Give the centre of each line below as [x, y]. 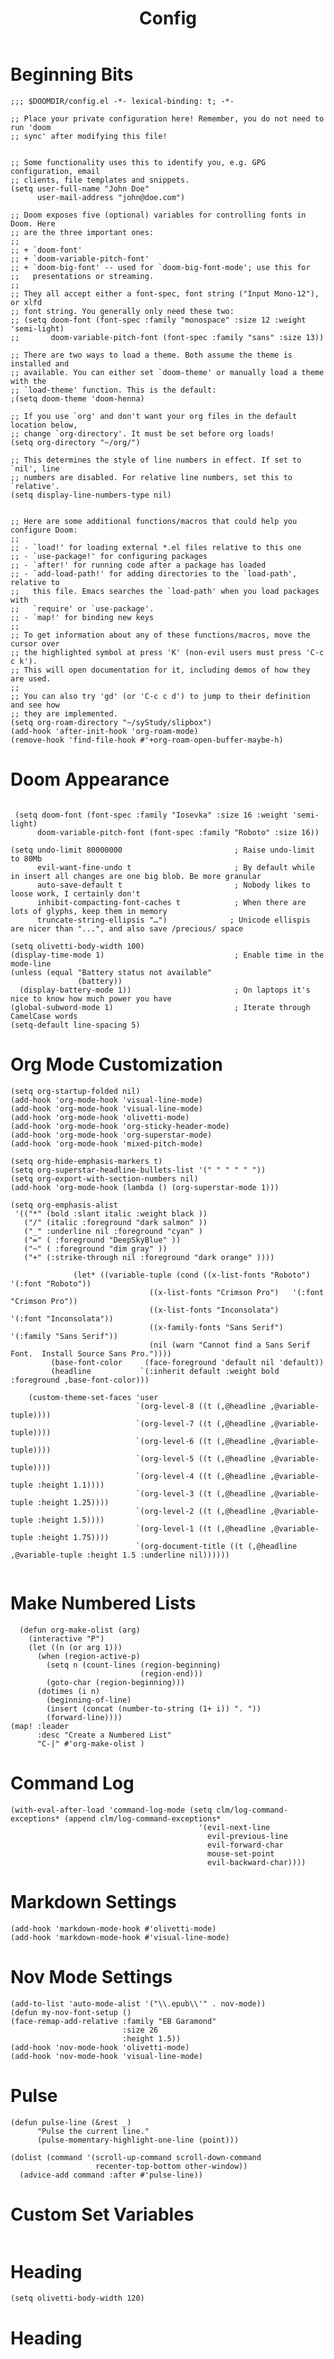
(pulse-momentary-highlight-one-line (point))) [138, 2140]
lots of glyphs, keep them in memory [89, 911]
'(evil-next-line [234, 1827]
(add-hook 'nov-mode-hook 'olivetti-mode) [100, 2047]
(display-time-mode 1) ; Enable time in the [167, 955]
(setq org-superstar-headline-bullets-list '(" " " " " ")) [138, 1170]
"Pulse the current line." [93, 2131]
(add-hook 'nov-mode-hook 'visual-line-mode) [106, 2056]
